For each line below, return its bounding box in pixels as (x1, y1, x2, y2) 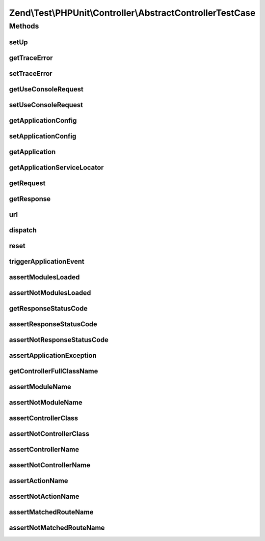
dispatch (9, 226, 37, 234)
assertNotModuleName (9, 398, 83, 406)
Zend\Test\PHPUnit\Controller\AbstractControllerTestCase (9, 7, 256, 18)
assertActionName (9, 477, 68, 485)
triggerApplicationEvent (9, 257, 84, 265)
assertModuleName (9, 382, 71, 391)
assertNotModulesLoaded (9, 288, 91, 297)
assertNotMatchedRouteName (9, 524, 105, 532)
